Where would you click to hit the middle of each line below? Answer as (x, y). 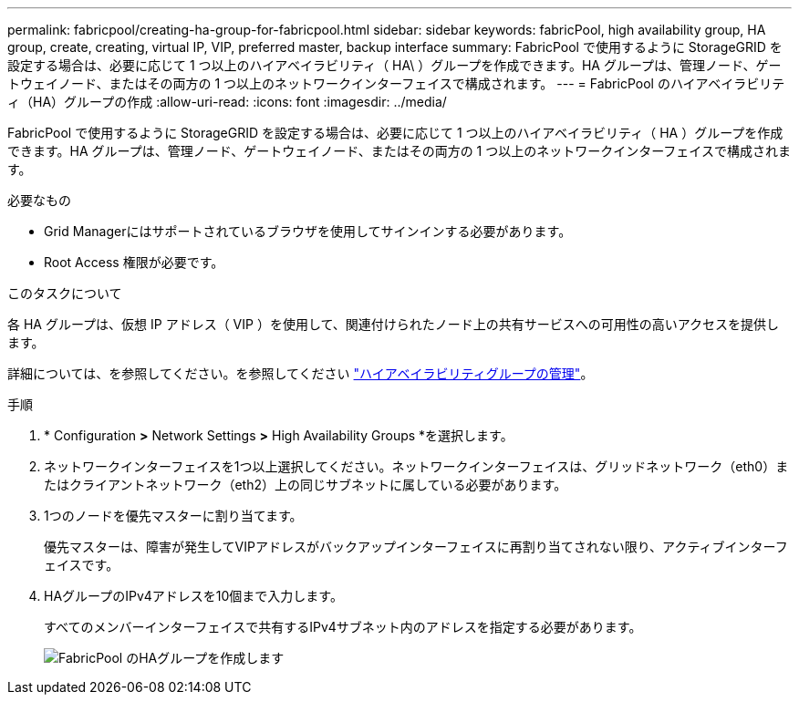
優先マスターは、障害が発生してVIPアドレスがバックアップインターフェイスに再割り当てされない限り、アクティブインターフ (416, 547)
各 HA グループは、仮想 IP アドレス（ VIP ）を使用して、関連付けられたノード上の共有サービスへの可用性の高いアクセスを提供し (394, 324)
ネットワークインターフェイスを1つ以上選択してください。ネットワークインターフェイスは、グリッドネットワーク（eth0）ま (416, 466)
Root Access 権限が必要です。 (134, 262)
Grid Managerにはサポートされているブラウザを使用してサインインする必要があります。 (308, 231)
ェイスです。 (82, 565)
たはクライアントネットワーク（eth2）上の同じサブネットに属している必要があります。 (306, 485)
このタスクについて (65, 293)
